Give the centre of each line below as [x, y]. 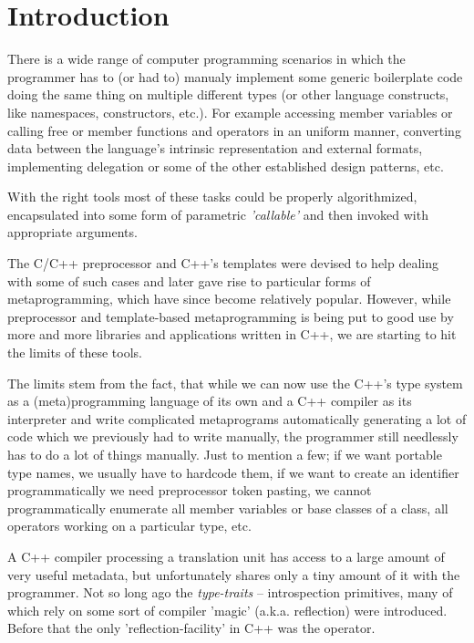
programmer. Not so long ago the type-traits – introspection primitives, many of [230, 592]
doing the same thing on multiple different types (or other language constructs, [228, 94]
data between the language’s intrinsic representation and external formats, [215, 148]
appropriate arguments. [72, 232]
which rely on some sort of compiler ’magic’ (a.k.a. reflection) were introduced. [227, 610]
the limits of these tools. [75, 353]
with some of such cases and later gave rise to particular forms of [189, 280]
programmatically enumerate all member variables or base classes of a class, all [228, 508]
